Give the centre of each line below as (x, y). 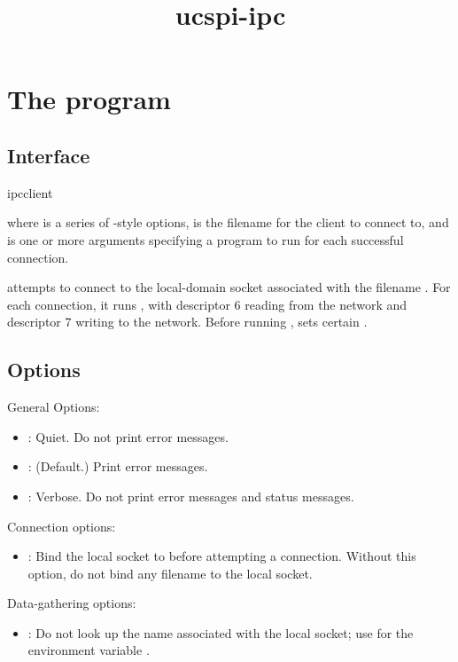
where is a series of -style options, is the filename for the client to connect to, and (228, 222)
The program (89, 99)
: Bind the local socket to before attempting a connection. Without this (222, 556)
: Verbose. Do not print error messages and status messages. (191, 496)
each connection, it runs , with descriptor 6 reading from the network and (207, 304)
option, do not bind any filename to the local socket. (170, 573)
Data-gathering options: (72, 603)
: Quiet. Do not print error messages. (128, 436)
